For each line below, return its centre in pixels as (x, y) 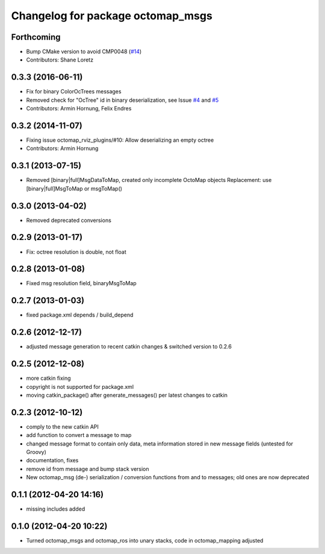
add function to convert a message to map (79, 435)
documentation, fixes (52, 461)
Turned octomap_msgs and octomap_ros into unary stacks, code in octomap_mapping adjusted (145, 541)
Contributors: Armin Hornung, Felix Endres (79, 109)
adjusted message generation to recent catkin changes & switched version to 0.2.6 (129, 347)
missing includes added (56, 509)
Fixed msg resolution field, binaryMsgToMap (81, 283)
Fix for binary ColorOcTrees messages (74, 92)
